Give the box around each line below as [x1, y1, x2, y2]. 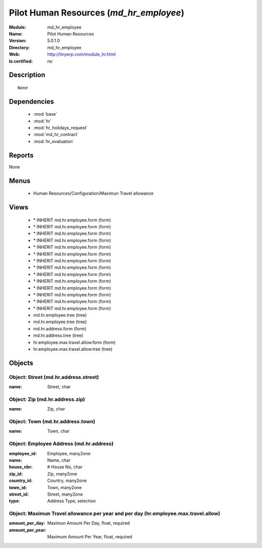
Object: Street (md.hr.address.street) [9, 374, 99, 380]
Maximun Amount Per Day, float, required [47, 520, 130, 526]
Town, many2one [47, 484, 82, 490]
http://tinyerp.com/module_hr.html [47, 51, 116, 57]
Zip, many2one [47, 471, 78, 477]
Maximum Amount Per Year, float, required [47, 534, 132, 540]
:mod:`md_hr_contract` [33, 132, 79, 137]
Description [9, 71, 46, 79]
